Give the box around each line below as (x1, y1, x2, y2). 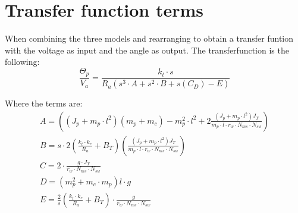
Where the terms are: (5, 97, 83, 109)
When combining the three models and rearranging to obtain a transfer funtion (5, 32, 294, 45)
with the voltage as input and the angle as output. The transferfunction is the (5, 43, 289, 56)
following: (5, 55, 40, 68)
